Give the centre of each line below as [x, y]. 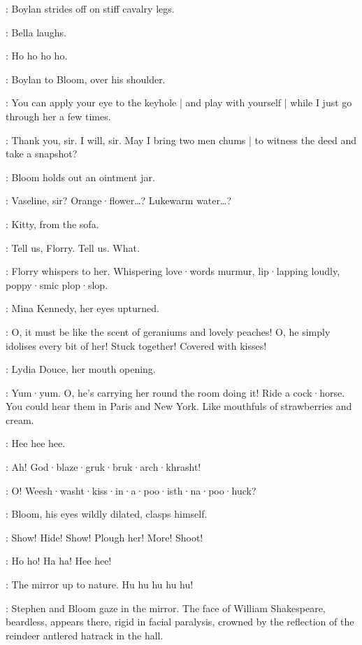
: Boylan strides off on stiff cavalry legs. [90, 8]
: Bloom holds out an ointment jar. [80, 177]
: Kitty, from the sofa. [52, 224]
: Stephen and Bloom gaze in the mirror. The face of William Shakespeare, [166, 608]
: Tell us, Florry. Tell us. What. [73, 247]
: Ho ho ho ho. [37, 56]
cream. [20, 419]
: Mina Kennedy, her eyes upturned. [82, 308]
